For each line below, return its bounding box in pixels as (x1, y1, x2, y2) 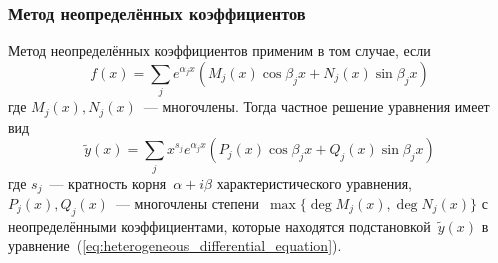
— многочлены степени (115, 192, 260, 213)
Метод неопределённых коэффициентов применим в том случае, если (8, 40, 431, 61)
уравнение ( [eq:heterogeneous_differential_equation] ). (8, 235, 342, 256)
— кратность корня (49, 172, 167, 193)
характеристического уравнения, (216, 172, 412, 193)
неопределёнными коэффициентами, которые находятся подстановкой (8, 215, 431, 236)
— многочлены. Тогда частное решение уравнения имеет (143, 96, 490, 117)
